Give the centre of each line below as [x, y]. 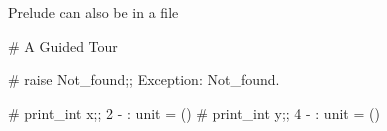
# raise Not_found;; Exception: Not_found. [144, 79]
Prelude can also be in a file [93, 12]
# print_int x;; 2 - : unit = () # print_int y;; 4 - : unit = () [194, 112]
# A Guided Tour [63, 45]
